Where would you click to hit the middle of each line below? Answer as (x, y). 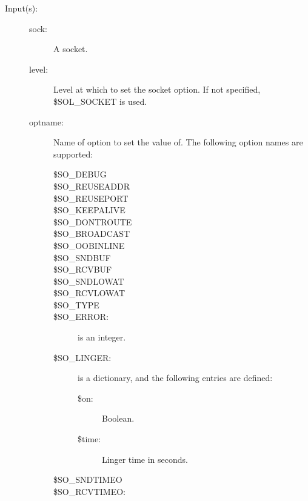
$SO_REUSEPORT (91, 198)
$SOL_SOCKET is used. (100, 101)
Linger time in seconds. (145, 459)
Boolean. (118, 418)
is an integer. (102, 337)
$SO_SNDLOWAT (89, 281)
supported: (73, 154)
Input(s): (22, 8)
